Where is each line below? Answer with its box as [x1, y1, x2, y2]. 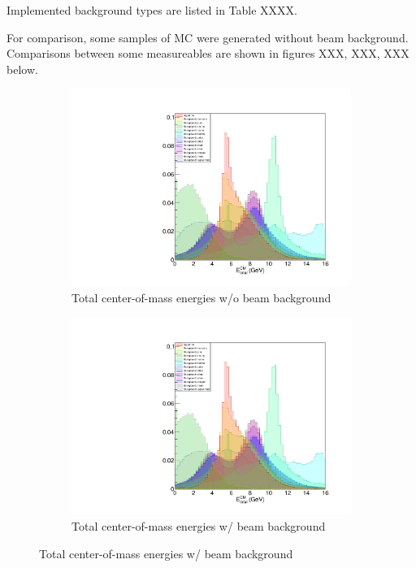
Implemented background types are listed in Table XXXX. [6, 2, 298, 18]
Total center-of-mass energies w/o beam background [71, 289, 331, 306]
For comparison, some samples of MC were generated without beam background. [6, 28, 409, 46]
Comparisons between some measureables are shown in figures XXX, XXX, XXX [6, 45, 409, 62]
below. [6, 60, 38, 77]
